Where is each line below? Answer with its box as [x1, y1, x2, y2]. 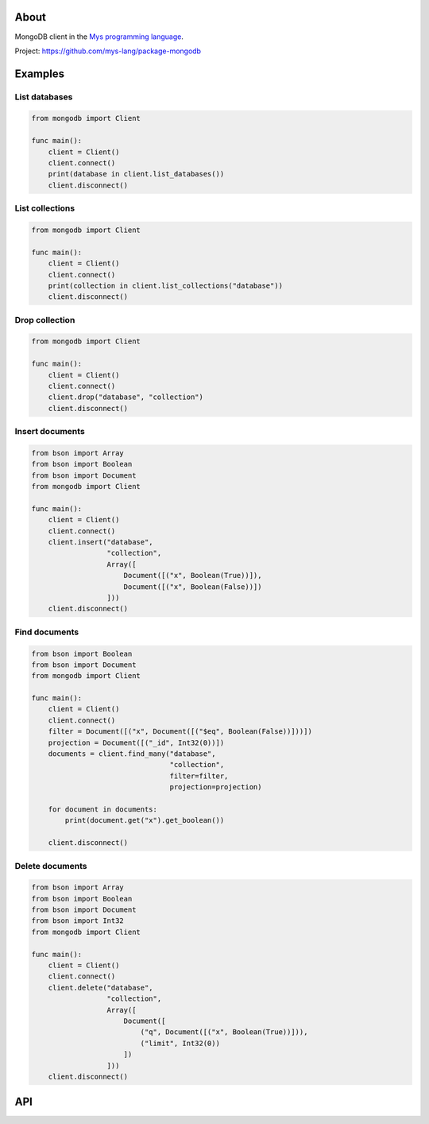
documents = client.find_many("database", [48, 750, 216, 758]
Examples [14, 67, 65, 80]
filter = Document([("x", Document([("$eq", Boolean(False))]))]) [48, 727, 313, 736]
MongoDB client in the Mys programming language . [14, 32, 184, 41]
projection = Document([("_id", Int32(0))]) [48, 738, 225, 747]
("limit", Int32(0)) [140, 1038, 220, 1048]
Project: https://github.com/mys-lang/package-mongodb [14, 46, 202, 56]
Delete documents [14, 860, 87, 871]
